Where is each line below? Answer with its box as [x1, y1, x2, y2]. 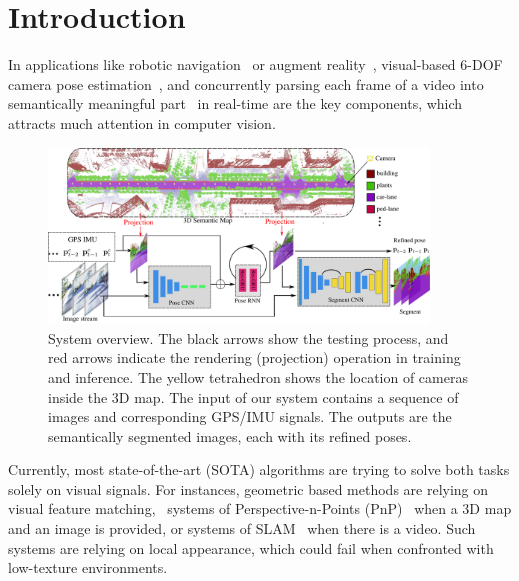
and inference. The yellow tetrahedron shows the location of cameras [48, 366, 468, 387]
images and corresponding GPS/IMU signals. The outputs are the [48, 406, 452, 427]
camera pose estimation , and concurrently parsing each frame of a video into [8, 73, 484, 94]
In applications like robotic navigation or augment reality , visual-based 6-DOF [8, 54, 503, 75]
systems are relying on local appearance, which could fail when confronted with [8, 537, 494, 558]
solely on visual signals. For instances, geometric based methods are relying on [8, 478, 489, 499]
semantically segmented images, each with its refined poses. [48, 425, 412, 446]
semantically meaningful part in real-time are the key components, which [8, 93, 463, 114]
